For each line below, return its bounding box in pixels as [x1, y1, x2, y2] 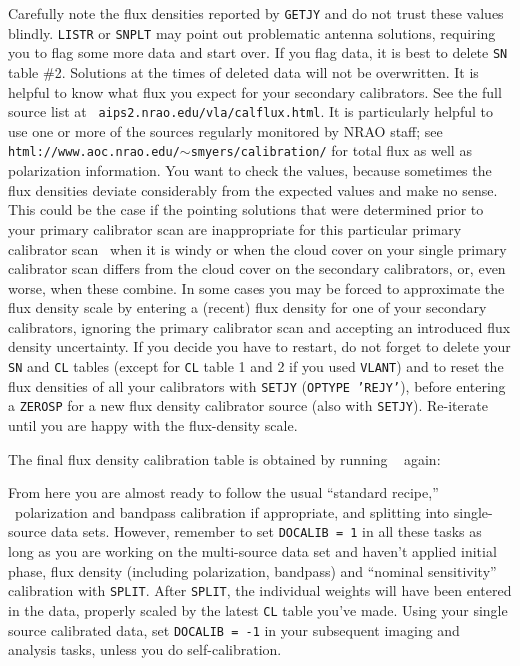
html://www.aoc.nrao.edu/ [8, 145, 180, 160]
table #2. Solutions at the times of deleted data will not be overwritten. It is [8, 61, 479, 82]
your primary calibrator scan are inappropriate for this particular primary [8, 218, 462, 239]
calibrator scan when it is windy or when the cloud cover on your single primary [8, 238, 507, 259]
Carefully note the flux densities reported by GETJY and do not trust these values [8, 3, 504, 23]
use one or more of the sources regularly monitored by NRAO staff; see [8, 120, 443, 141]
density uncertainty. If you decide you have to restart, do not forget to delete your [8, 336, 511, 357]
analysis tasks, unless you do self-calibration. [8, 639, 282, 660]
